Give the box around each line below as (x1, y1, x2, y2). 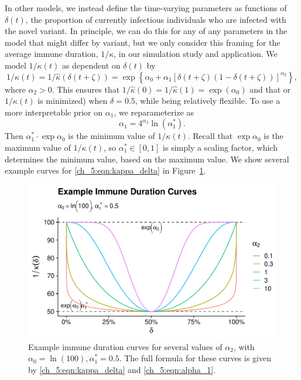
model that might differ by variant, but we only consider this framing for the (5, 36, 281, 48)
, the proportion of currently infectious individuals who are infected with (25, 13, 286, 25)
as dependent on (61, 59, 121, 71)
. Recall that (187, 130, 233, 142)
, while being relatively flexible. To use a (135, 94, 281, 107)
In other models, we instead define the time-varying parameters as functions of (5, 2, 287, 13)
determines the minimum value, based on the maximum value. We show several (5, 152, 289, 165)
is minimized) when (37, 94, 108, 107)
